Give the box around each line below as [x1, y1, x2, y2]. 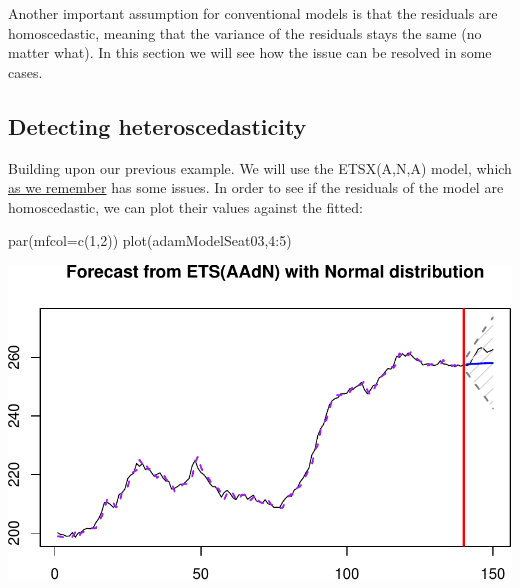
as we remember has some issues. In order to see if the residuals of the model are [8, 177, 504, 198]
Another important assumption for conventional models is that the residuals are [8, 3, 498, 23]
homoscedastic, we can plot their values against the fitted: [8, 196, 363, 217]
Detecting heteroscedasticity [8, 110, 307, 141]
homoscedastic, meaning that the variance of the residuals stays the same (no [8, 22, 482, 43]
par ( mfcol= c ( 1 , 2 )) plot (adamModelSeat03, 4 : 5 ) [8, 230, 292, 251]
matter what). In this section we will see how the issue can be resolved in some [8, 42, 492, 63]
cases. [8, 61, 43, 82]
